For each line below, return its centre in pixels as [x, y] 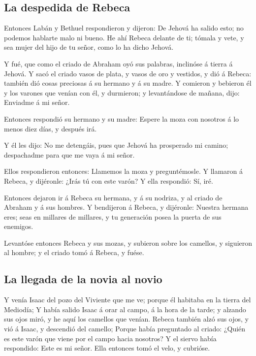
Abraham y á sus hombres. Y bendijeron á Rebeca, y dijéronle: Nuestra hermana [126, 207]
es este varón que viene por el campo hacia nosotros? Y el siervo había [110, 338]
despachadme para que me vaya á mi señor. [69, 154]
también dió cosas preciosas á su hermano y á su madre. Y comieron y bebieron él [128, 83]
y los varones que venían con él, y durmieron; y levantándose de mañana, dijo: [122, 92]
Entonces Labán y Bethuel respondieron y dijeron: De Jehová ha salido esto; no [124, 28]
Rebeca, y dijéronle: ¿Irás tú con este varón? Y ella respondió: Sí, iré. [109, 180]
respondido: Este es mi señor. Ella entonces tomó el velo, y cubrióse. [107, 348]
